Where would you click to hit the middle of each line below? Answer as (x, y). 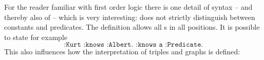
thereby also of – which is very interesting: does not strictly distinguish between (130, 17)
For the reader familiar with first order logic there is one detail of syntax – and (128, 7)
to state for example (36, 37)
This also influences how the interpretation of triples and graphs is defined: (122, 52)
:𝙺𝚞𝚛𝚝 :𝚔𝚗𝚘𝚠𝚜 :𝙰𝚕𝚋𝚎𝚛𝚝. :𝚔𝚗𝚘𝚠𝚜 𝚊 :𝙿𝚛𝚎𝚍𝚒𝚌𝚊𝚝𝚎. (134, 45)
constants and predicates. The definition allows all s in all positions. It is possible (132, 27)
